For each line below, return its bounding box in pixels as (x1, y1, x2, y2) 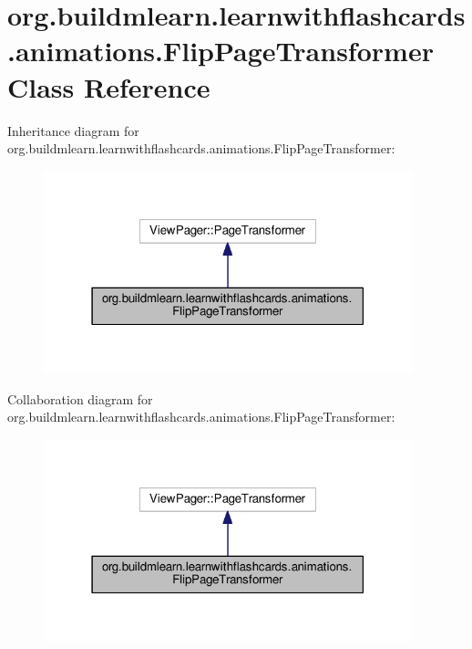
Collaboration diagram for (7, 389, 153, 408)
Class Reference (7, 68, 210, 105)
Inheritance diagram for (7, 120, 139, 140)
